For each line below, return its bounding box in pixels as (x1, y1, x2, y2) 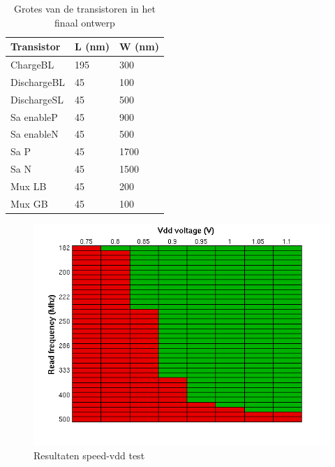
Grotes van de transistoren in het (13, 1, 156, 15)
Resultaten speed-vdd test (33, 448, 145, 463)
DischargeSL (10, 92, 64, 106)
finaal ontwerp (54, 15, 115, 29)
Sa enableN (10, 127, 59, 141)
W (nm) (119, 39, 159, 54)
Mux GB (10, 196, 48, 210)
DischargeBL (10, 74, 66, 89)
